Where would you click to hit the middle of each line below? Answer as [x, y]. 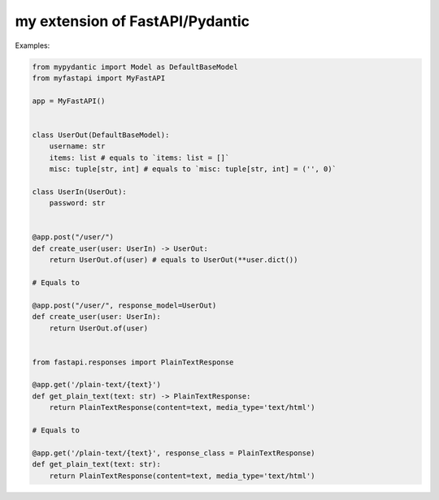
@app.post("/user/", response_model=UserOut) [124, 305]
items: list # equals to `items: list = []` [139, 157]
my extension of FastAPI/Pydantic [132, 21]
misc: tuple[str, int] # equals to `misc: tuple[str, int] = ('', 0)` [193, 169]
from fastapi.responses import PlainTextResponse [133, 362]
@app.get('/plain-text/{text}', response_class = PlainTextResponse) [174, 453]
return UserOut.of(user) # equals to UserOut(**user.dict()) [174, 260]
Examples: [33, 45]
